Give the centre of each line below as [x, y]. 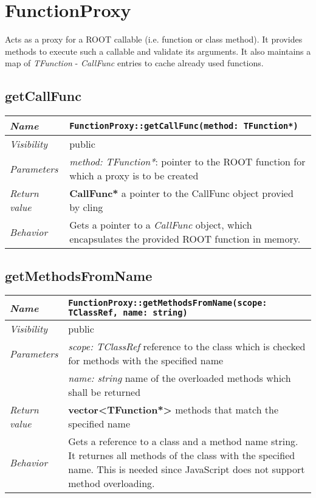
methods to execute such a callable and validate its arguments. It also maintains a [158, 51]
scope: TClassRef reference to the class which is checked [187, 347]
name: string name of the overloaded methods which [180, 378]
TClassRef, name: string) [128, 313]
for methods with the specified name [146, 361]
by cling [86, 207]
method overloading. [112, 483]
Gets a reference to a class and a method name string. [183, 441]
